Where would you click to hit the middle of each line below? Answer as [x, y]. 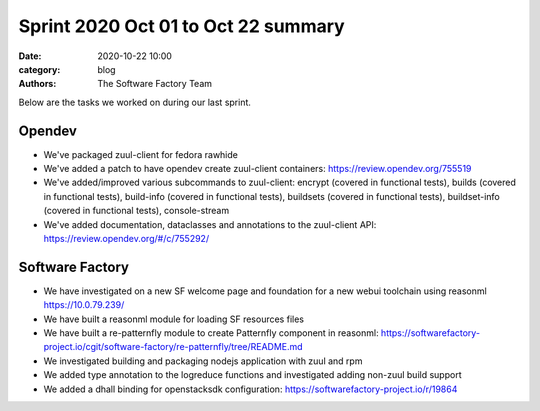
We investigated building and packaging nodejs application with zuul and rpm [203, 361]
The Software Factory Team [155, 84]
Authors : [37, 84]
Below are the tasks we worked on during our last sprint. [135, 102]
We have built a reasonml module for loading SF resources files [174, 319]
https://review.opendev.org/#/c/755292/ [126, 238]
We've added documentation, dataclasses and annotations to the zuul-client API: [210, 224]
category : [39, 69]
